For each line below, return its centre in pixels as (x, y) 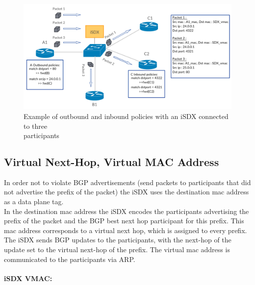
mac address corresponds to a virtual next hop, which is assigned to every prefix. (126, 230)
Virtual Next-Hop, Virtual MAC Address (112, 162)
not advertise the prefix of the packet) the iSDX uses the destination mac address (127, 192)
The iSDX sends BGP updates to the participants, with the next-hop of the (118, 240)
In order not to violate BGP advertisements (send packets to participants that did (127, 182)
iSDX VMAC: (28, 278)
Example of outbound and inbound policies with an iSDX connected (126, 116)
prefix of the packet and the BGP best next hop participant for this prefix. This (124, 221)
